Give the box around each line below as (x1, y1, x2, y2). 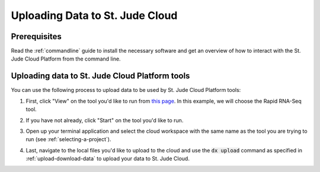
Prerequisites (11, 31, 62, 42)
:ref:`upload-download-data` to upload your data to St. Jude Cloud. (25, 155, 190, 163)
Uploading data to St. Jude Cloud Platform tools (11, 71, 190, 81)
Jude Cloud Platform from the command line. (11, 55, 121, 62)
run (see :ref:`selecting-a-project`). (25, 136, 111, 143)
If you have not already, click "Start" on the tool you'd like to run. (25, 116, 184, 124)
